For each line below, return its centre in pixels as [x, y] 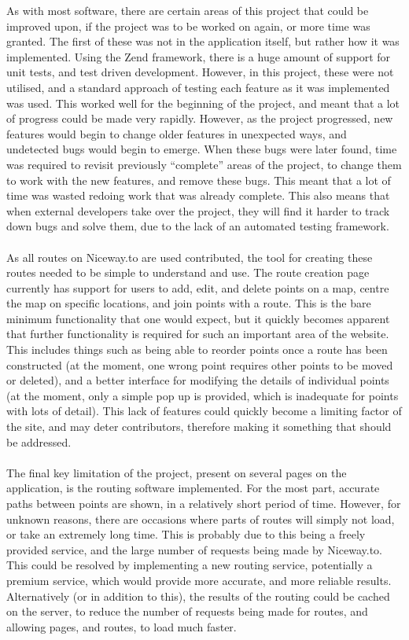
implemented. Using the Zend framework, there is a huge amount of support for [199, 56]
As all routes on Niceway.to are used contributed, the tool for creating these [190, 257]
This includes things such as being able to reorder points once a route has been [197, 349]
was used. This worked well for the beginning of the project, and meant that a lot [203, 103]
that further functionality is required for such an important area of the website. [198, 334]
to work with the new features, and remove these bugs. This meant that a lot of [199, 180]
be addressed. [39, 441]
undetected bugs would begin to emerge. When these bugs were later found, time [202, 149]
